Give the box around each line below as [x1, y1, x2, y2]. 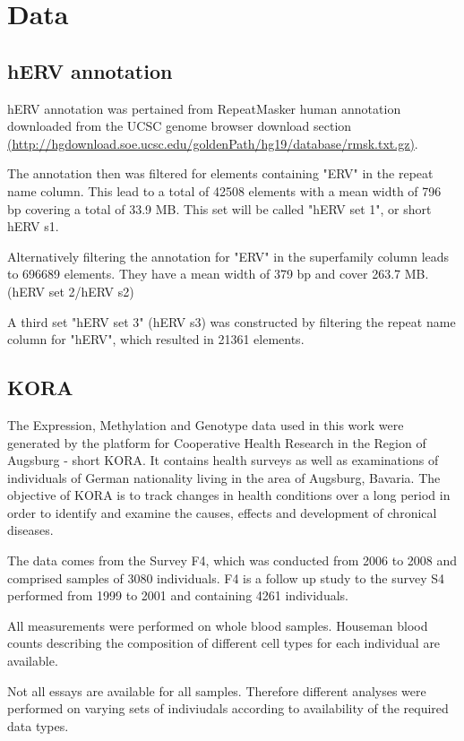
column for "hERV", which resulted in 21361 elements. [7, 330, 305, 349]
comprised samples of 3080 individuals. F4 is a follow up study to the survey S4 [7, 568, 445, 587]
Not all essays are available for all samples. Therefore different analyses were [7, 681, 426, 700]
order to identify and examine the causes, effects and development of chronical [7, 503, 437, 521]
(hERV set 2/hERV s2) [7, 281, 134, 300]
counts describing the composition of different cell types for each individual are [7, 633, 441, 652]
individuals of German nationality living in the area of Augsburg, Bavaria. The [7, 468, 441, 487]
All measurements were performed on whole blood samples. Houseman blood [7, 616, 428, 634]
